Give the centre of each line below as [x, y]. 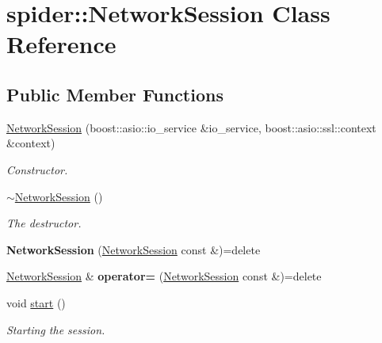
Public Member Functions [115, 94]
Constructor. [37, 169]
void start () [36, 302]
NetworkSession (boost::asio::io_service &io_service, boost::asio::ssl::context [191, 127]
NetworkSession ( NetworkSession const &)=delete [134, 249]
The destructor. [44, 223]
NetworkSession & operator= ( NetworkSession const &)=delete [164, 276]
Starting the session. [56, 329]
